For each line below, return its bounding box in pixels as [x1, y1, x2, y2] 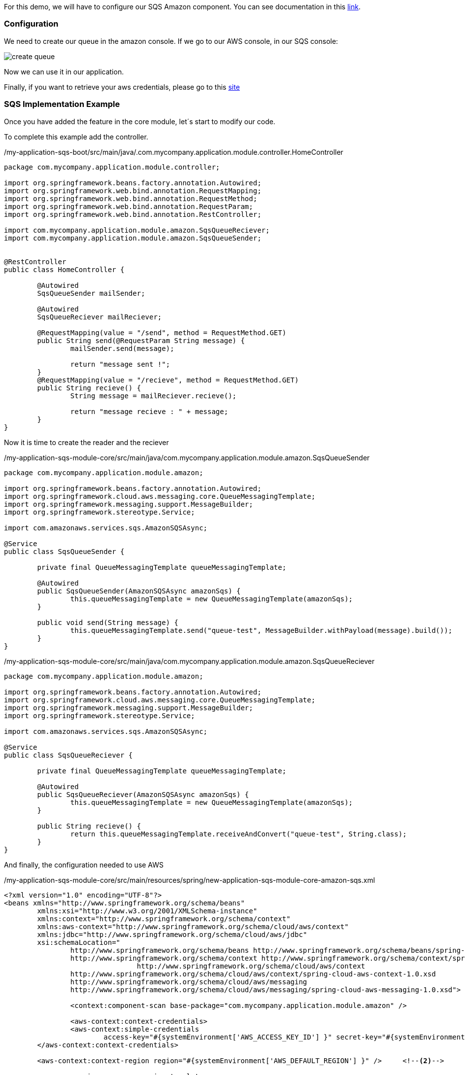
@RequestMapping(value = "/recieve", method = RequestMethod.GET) [37, 376, 299, 384]
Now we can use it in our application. [4, 67, 124, 76]
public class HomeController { [4, 265, 125, 274]
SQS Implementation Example [4, 99, 120, 109]
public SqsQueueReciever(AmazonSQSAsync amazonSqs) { [37, 790, 249, 798]
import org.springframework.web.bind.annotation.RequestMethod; [4, 194, 258, 203]
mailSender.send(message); [70, 344, 174, 352]
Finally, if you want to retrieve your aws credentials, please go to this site [4, 82, 240, 91]
